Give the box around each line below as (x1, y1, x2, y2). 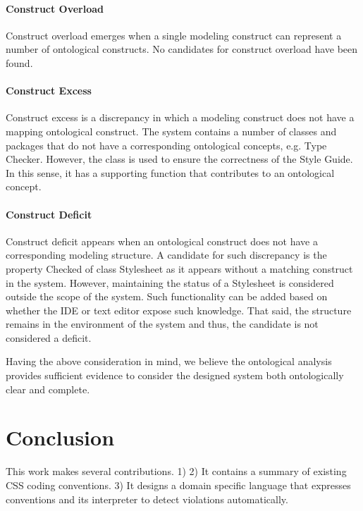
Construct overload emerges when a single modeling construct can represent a (6, 27, 342, 42)
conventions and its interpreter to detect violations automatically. (6, 491, 288, 506)
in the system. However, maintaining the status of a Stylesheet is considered (6, 275, 334, 290)
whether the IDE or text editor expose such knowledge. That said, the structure (6, 302, 352, 317)
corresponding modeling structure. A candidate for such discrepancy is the (6, 247, 327, 262)
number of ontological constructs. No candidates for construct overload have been (6, 42, 358, 56)
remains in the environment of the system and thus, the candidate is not (6, 316, 319, 331)
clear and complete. (6, 381, 90, 396)
